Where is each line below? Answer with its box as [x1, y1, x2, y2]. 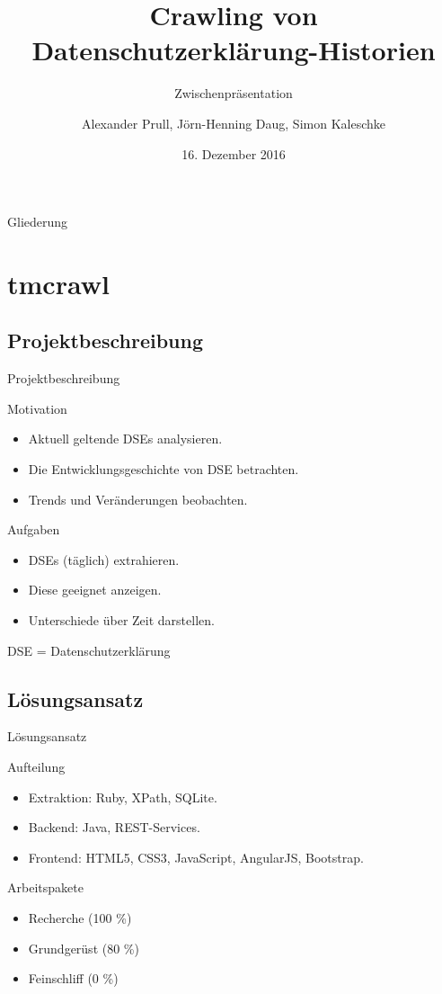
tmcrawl [7, 264, 110, 301]
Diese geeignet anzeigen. [28, 580, 162, 599]
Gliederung [7, 212, 68, 231]
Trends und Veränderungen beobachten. [28, 489, 248, 508]
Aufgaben [7, 520, 60, 539]
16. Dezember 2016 [181, 144, 286, 163]
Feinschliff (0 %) [28, 969, 119, 988]
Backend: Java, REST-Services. [28, 818, 200, 837]
